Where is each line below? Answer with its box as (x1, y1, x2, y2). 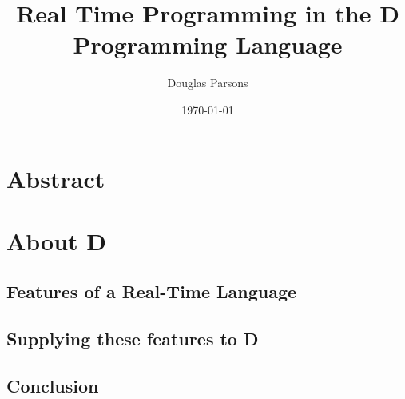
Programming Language (73, 28, 343, 61)
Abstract (6, 162, 105, 194)
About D (6, 224, 107, 257)
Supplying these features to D (6, 326, 259, 351)
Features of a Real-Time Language (6, 279, 297, 304)
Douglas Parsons (167, 74, 248, 91)
